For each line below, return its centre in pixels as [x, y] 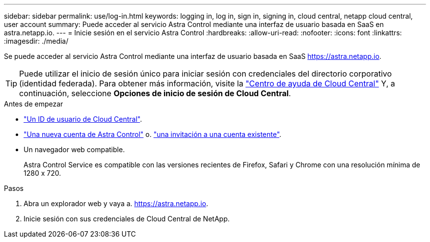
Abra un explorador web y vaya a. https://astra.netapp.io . [116, 203]
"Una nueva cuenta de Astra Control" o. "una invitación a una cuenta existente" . [153, 134]
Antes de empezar [34, 104]
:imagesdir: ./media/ [36, 41]
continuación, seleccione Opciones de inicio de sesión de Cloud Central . [155, 93]
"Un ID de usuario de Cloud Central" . [83, 119]
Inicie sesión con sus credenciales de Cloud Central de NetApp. [127, 219]
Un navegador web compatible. [74, 149]
